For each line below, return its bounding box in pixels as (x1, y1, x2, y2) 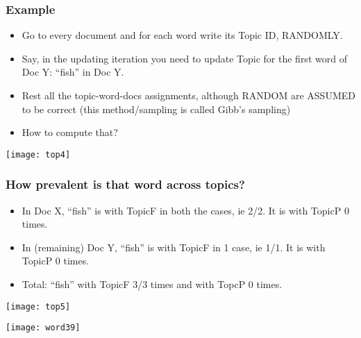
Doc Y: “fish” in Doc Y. (22, 65, 124, 79)
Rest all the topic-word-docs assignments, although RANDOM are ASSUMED (22, 88, 355, 102)
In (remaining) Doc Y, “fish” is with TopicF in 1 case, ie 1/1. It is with (22, 239, 326, 254)
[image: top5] (6, 301, 71, 312)
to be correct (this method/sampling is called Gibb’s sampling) (22, 101, 291, 116)
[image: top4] (6, 149, 71, 160)
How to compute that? (22, 125, 118, 140)
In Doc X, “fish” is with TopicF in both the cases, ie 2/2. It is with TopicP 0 (22, 203, 349, 217)
